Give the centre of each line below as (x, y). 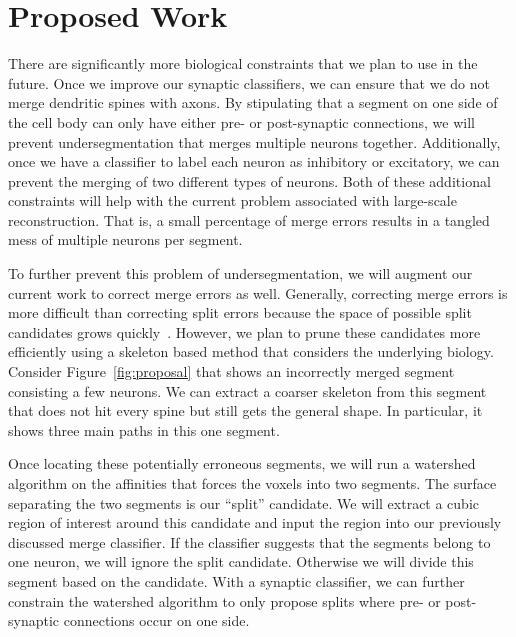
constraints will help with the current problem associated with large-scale (232, 200)
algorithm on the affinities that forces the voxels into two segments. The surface (252, 483)
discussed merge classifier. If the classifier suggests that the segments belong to (249, 541)
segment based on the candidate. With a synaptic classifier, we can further (236, 580)
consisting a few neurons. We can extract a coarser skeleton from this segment (247, 390)
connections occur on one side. (156, 620)
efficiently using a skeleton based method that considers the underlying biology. (251, 351)
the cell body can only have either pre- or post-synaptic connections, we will (241, 121)
